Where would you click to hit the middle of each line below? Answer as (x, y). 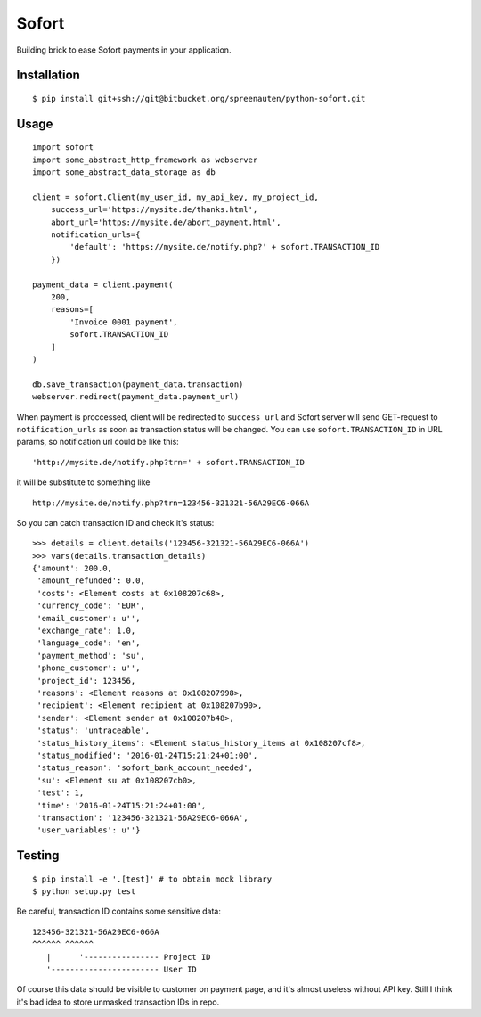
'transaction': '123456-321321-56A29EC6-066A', (143, 817)
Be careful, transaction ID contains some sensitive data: (119, 911)
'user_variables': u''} (89, 830)
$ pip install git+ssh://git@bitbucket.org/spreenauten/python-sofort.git (199, 98)
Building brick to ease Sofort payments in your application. (124, 50)
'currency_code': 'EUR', (91, 606)
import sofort (63, 148)
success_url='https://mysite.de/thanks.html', (154, 210)
